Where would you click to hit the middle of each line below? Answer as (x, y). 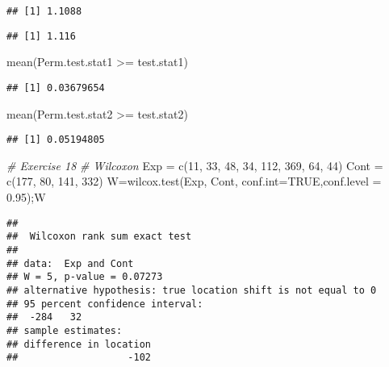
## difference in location (79, 344)
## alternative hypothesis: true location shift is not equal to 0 (192, 290)
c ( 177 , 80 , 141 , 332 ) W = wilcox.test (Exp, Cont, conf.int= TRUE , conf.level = (194, 181)
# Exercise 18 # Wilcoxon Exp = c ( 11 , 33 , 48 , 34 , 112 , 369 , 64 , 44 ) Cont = (195, 165)
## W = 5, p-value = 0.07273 (85, 277)
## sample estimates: (65, 330)
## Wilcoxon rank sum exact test (99, 237)
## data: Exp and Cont (70, 263)
